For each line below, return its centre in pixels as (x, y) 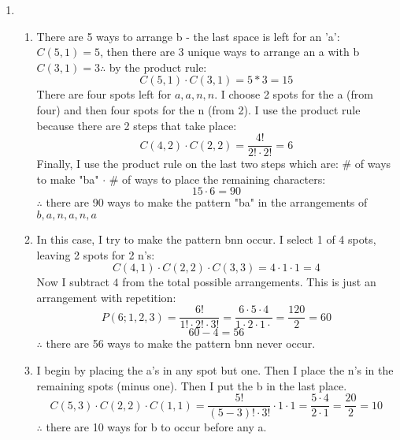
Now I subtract (73, 282)
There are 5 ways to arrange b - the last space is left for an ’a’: (188, 36)
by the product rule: (158, 67)
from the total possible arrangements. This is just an (249, 282)
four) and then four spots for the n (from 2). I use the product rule (198, 109)
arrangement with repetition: (106, 297)
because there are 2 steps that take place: (137, 125)
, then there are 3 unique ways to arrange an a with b (230, 52)
